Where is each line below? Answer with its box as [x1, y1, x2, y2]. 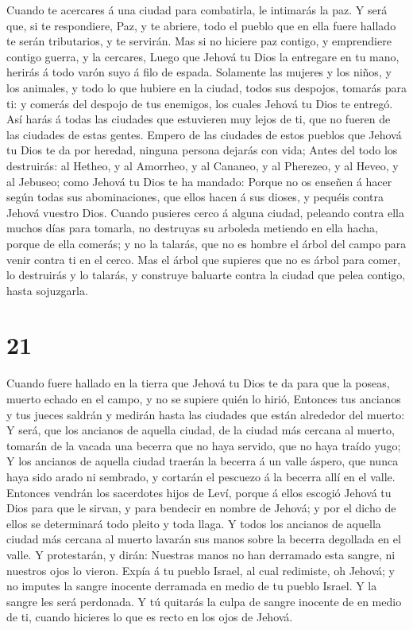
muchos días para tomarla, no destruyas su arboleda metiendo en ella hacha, [6, 220, 378, 236]
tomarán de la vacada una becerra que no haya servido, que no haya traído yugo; [6, 437, 401, 453]
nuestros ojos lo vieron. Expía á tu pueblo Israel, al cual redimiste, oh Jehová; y [6, 562, 395, 578]
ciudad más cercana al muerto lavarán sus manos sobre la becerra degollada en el [6, 531, 401, 547]
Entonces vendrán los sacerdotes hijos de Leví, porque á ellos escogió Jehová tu [6, 484, 392, 500]
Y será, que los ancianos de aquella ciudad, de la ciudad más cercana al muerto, [6, 422, 395, 438]
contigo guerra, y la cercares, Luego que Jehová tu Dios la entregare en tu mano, [6, 48, 399, 64]
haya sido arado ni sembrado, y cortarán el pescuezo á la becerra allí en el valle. [6, 468, 396, 484]
